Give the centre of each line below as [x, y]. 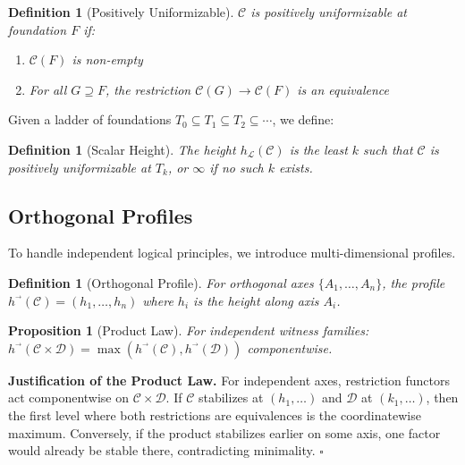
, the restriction [148, 89]
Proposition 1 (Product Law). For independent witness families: [189, 330]
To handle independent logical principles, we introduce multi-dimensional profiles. [232, 253]
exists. [296, 167]
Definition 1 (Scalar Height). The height [122, 149]
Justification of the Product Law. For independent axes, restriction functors [229, 380]
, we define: [303, 119]
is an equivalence [343, 89]
